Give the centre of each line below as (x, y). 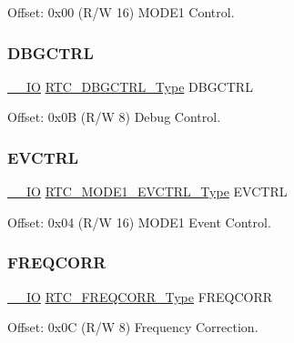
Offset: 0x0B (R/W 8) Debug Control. (114, 117)
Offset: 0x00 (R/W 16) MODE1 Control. (121, 12)
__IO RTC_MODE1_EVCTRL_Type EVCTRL (147, 192)
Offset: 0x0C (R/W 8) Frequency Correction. (133, 327)
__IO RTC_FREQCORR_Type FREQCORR (140, 296)
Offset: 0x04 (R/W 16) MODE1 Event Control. (139, 222)
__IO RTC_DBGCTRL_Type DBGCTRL (130, 86)
